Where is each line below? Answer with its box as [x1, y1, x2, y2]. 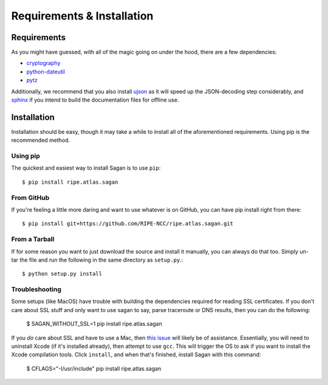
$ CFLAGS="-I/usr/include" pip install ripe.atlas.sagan [26, 365, 162, 372]
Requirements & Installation [11, 9, 154, 23]
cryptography [26, 60, 61, 67]
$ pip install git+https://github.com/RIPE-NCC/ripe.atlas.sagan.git [22, 220, 234, 227]
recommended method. [11, 137, 70, 144]
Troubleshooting [11, 285, 62, 294]
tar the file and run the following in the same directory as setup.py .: [11, 256, 183, 263]
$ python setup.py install [22, 271, 103, 277]
